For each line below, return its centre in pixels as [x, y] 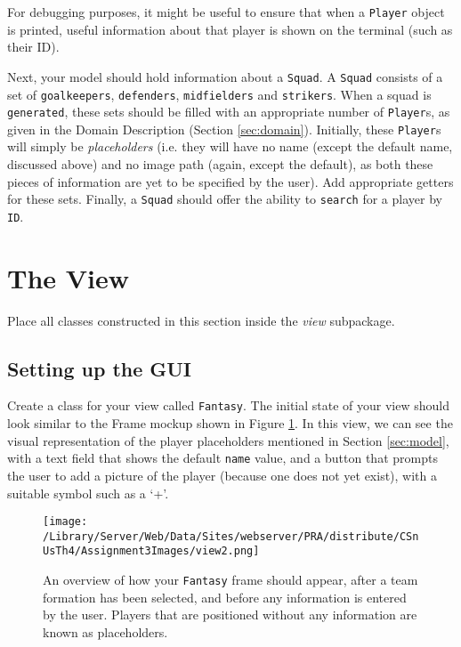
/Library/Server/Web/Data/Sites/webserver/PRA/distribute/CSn [231, 536]
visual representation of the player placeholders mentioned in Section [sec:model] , [228, 440]
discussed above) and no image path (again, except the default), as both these [220, 164]
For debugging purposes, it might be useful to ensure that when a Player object [226, 12]
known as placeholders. [105, 631]
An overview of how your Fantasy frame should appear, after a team [230, 580]
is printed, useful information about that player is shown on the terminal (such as [230, 29]
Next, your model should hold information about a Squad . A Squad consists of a [225, 76]
